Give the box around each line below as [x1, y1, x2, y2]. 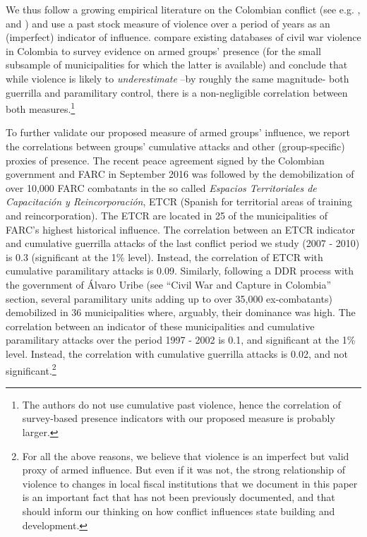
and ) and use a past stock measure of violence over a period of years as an [6, 16, 330, 30]
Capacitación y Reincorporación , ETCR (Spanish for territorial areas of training [6, 194, 352, 209]
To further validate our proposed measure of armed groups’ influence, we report [6, 125, 350, 140]
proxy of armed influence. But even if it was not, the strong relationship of [22, 462, 345, 477]
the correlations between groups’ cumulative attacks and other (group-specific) [6, 139, 345, 153]
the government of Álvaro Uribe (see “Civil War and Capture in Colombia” [6, 277, 332, 291]
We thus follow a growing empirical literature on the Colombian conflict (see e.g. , [6, 2, 361, 16]
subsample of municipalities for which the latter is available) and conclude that [6, 57, 348, 72]
